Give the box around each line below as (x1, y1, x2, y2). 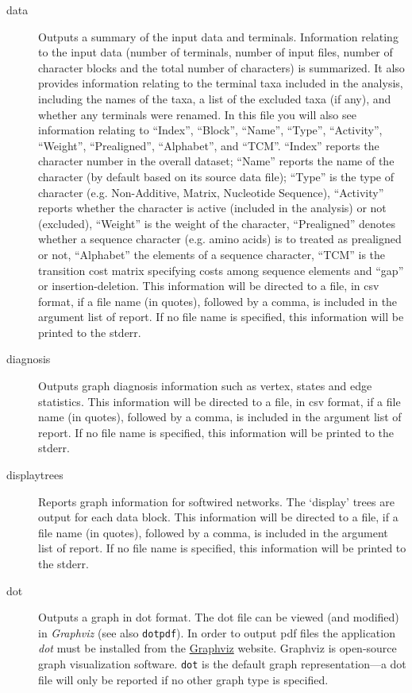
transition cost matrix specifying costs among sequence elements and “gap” (38, 261, 404, 278)
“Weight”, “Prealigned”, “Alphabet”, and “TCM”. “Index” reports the (38, 137, 379, 153)
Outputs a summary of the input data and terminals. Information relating (38, 28, 399, 45)
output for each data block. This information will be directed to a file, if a (38, 509, 399, 525)
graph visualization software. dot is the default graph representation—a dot (38, 656, 406, 672)
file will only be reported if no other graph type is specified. (38, 671, 329, 687)
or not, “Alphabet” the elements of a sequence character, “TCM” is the (38, 246, 386, 262)
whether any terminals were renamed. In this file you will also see (38, 106, 356, 122)
